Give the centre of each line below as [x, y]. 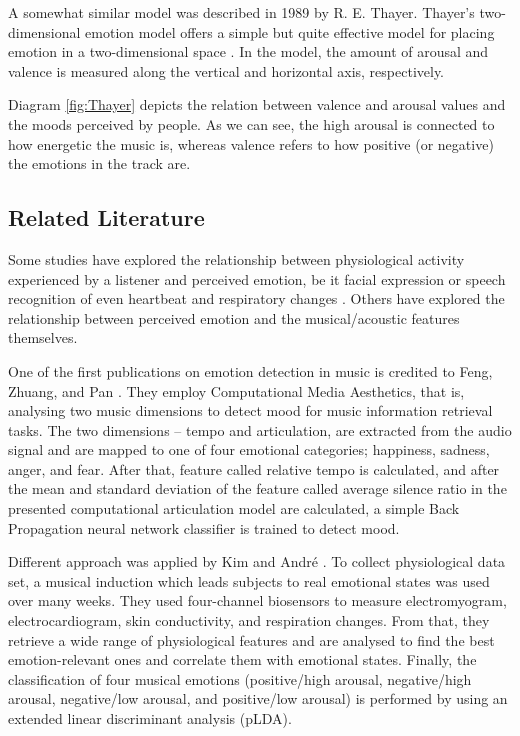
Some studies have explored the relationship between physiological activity [236, 258]
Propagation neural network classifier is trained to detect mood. [204, 527]
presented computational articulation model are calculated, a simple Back [234, 508]
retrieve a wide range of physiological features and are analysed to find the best [251, 639]
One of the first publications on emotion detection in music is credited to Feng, [250, 370]
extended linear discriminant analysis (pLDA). [150, 718]
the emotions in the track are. [99, 163]
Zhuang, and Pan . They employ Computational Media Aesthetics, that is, [236, 390]
